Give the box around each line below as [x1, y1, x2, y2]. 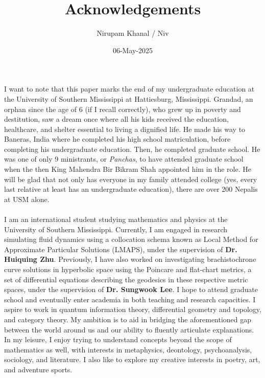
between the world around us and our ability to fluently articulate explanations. [4, 324, 254, 335]
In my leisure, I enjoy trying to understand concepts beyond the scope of [4, 334, 232, 345]
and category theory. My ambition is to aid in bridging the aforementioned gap [4, 314, 252, 324]
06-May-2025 [112, 45, 153, 55]
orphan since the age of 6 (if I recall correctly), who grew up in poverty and [4, 103, 241, 114]
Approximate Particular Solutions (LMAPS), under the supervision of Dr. [4, 243, 237, 254]
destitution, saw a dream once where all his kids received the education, [4, 114, 229, 124]
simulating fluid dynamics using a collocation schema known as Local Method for [4, 234, 258, 244]
